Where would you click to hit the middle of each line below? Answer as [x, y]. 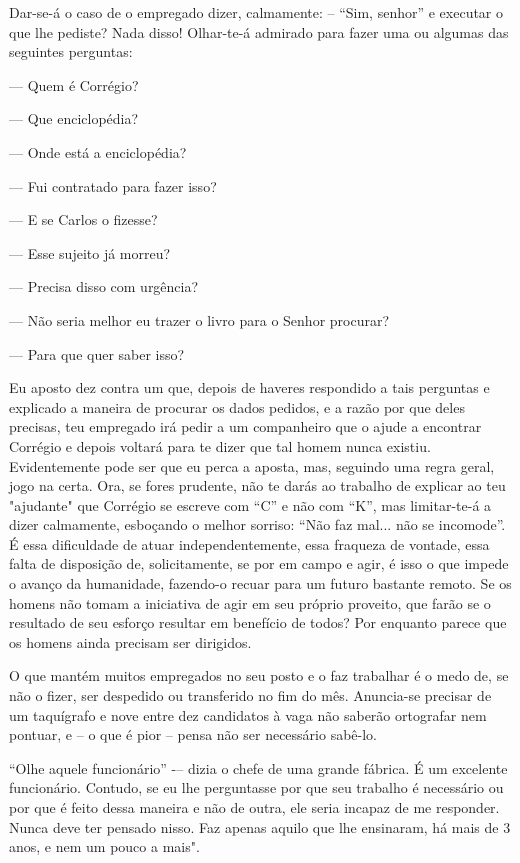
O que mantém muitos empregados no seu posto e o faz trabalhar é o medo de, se [259, 675]
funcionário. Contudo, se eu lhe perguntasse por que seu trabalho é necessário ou [256, 787]
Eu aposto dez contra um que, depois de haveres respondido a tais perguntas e [249, 387]
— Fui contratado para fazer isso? [113, 185]
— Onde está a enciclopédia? [98, 151]
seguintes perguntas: [71, 51]
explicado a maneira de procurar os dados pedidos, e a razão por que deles [237, 406]
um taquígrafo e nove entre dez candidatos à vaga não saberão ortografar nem [248, 714]
